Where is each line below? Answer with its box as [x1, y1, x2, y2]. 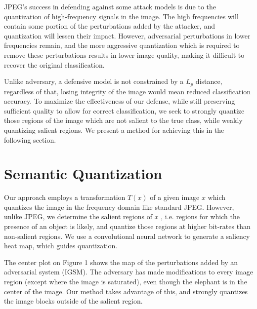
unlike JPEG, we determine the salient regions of [4, 211, 152, 222]
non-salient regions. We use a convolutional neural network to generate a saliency [4, 231, 250, 241]
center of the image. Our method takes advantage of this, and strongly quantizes [4, 286, 248, 296]
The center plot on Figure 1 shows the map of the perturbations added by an [4, 257, 238, 267]
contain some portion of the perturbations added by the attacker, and [4, 21, 215, 31]
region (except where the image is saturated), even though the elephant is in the [4, 276, 247, 287]
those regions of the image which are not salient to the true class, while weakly [4, 115, 243, 125]
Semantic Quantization [4, 163, 163, 184]
